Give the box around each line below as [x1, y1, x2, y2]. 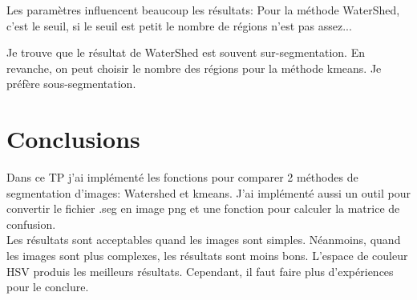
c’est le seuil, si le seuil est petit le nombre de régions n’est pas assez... [6, 17, 352, 34]
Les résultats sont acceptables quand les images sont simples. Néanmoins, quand [6, 231, 401, 248]
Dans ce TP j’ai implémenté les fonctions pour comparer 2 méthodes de [6, 169, 358, 186]
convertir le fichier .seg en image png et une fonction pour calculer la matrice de [6, 200, 400, 217]
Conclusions [6, 122, 140, 155]
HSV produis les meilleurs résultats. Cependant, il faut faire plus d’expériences [6, 262, 394, 279]
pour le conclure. [6, 278, 89, 295]
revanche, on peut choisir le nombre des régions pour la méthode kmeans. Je [6, 59, 382, 76]
